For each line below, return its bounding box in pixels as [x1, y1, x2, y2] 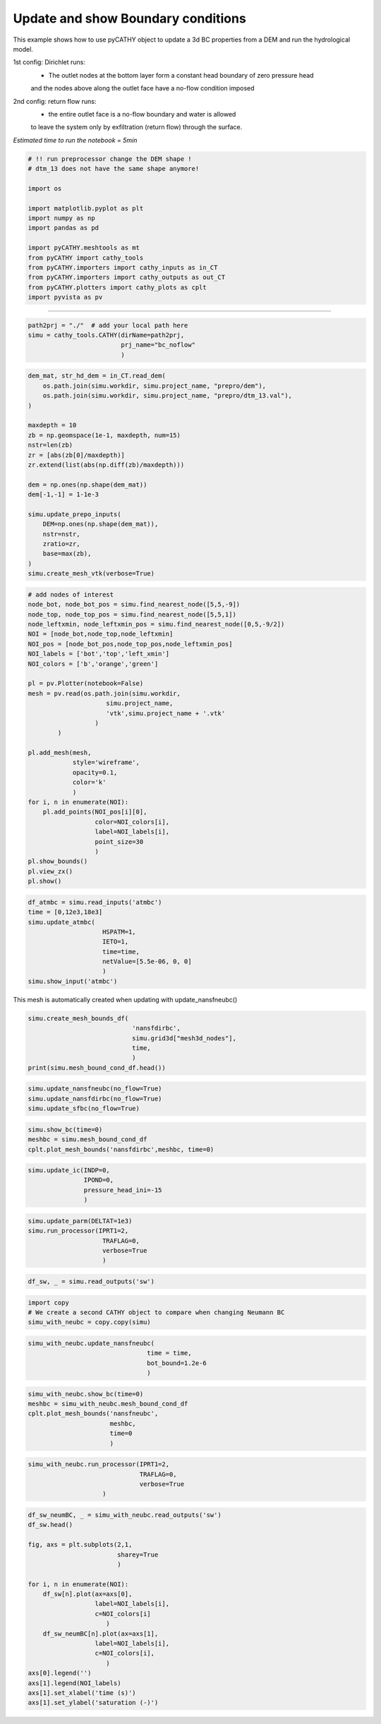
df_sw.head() [28, 1521, 73, 1529]
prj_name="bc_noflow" [121, 341, 195, 349]
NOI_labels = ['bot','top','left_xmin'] [28, 650, 169, 658]
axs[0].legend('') [28, 1669, 92, 1677]
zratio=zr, [42, 540, 80, 548]
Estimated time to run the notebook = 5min [13, 136, 138, 144]
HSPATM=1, [102, 927, 137, 936]
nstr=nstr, [42, 530, 80, 538]
